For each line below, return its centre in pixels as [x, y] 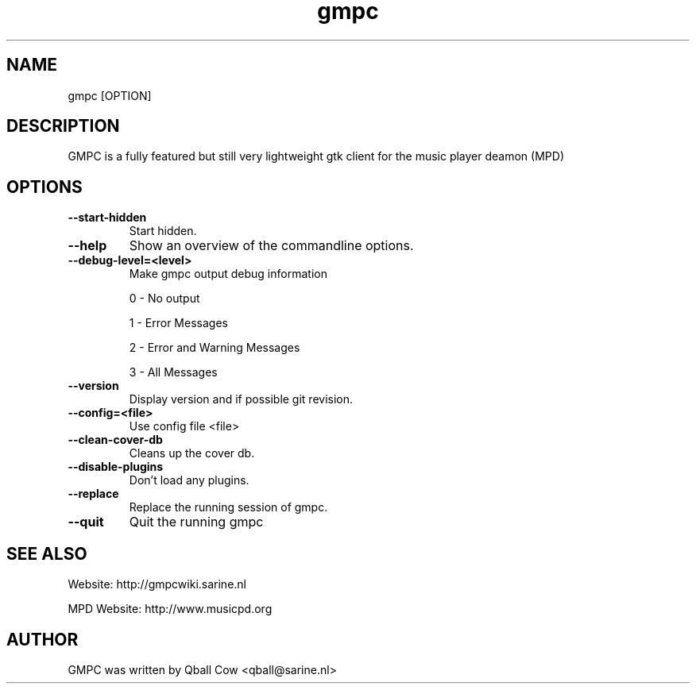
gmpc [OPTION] [110, 95]
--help [87, 246]
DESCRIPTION [63, 126]
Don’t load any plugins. [189, 480]
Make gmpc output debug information [228, 274]
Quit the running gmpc [196, 522]
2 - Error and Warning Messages [215, 348]
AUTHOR [43, 639]
